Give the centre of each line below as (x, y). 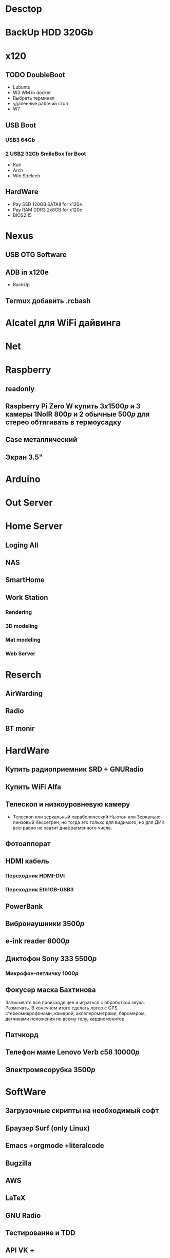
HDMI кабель (27, 861)
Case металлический (41, 440)
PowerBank (24, 906)
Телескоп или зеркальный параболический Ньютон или (74, 817)
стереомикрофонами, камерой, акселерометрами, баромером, (76, 1013)
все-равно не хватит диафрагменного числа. (62, 828)
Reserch (23, 675)
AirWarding (24, 694)
